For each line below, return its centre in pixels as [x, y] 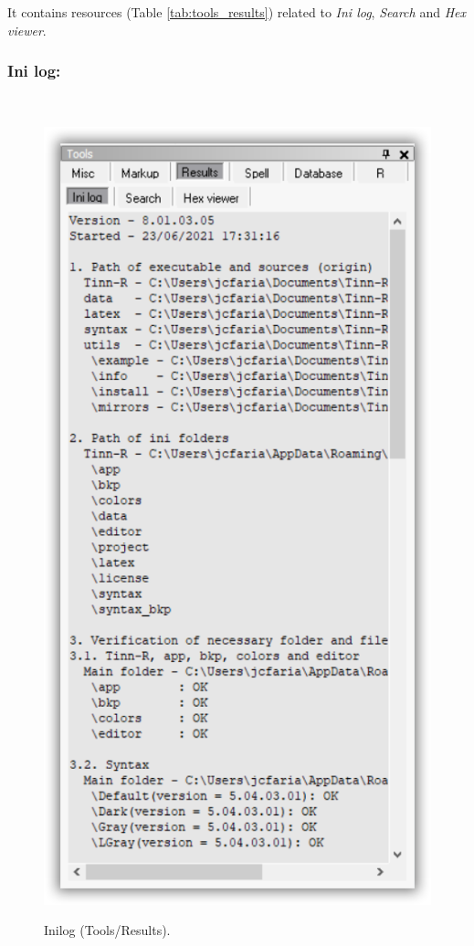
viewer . [27, 30]
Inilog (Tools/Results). [107, 930]
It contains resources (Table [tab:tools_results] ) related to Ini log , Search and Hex [237, 12]
